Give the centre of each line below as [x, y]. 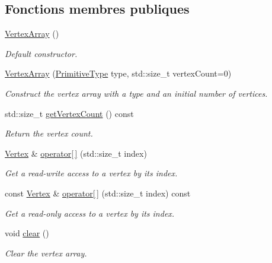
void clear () [27, 233]
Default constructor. [41, 53]
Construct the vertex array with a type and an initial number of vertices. [136, 93]
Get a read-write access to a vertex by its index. [91, 173]
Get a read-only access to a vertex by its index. [90, 213]
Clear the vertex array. [46, 253]
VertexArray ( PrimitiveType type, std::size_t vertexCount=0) [118, 73]
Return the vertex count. [49, 133]
